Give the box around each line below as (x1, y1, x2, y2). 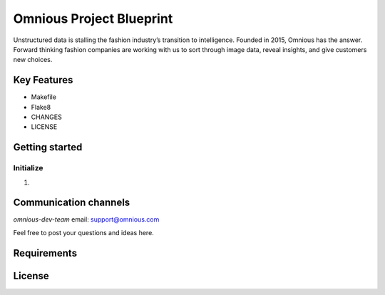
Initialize (13, 163, 43, 173)
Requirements (13, 247, 78, 259)
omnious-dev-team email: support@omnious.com (13, 215, 160, 224)
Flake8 (31, 103, 51, 111)
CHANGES (31, 113, 62, 121)
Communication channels (13, 197, 130, 209)
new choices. (13, 56, 53, 64)
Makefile (31, 93, 57, 101)
